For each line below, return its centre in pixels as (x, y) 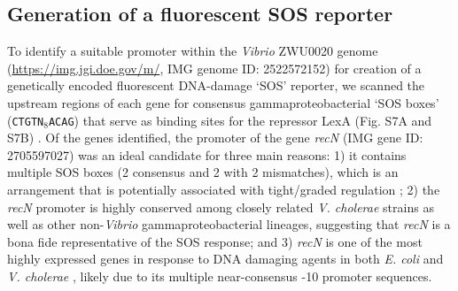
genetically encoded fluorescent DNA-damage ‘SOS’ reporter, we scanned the (216, 85)
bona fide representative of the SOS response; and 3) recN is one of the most (215, 241)
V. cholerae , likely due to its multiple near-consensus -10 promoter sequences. (220, 276)
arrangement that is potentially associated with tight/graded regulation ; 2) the (224, 190)
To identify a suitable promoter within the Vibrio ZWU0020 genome (193, 51)
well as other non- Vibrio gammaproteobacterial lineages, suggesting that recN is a (229, 224)
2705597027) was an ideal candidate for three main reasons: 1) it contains (207, 154)
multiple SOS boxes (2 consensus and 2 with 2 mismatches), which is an (203, 172)
